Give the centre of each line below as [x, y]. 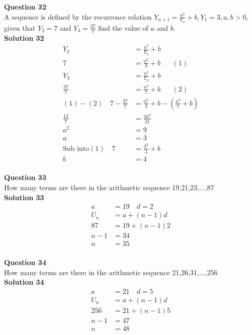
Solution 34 [24, 282]
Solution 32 [24, 37]
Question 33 [25, 177]
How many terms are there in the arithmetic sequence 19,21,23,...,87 [109, 187]
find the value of [123, 27]
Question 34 [25, 262]
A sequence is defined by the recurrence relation [78, 16]
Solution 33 [24, 197]
